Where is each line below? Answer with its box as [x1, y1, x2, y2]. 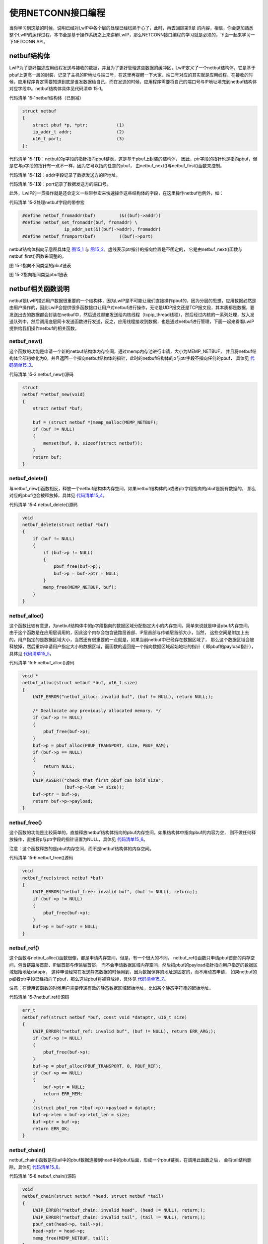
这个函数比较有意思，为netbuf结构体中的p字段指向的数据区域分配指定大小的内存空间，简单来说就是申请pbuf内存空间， [9, 622, 253, 628]
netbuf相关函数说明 [9, 284, 69, 293]
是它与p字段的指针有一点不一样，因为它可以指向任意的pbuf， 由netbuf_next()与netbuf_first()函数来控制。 [9, 163, 224, 169]
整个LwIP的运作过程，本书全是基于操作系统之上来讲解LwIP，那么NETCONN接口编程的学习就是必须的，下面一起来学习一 [9, 31, 255, 37]
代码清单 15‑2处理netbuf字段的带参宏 [9, 199, 85, 205]
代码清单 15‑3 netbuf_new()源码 [9, 371, 74, 377]
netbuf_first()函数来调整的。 [9, 253, 67, 259]
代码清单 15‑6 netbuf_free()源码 [9, 855, 73, 861]
